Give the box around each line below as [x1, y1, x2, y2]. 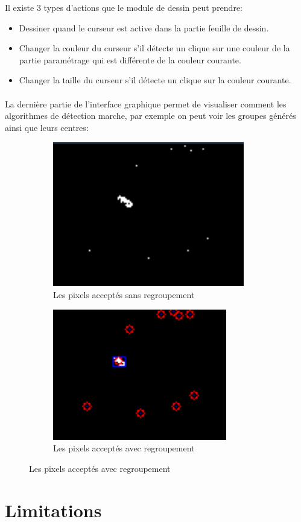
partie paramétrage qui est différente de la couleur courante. [19, 53, 241, 66]
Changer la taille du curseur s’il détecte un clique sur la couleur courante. [19, 74, 291, 86]
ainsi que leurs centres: [5, 121, 89, 133]
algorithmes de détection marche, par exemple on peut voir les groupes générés [5, 109, 296, 122]
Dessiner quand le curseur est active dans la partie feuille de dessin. [19, 21, 269, 34]
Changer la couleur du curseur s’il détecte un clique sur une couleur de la [19, 42, 290, 54]
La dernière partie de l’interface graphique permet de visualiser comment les [5, 97, 287, 110]
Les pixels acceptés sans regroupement [53, 288, 195, 301]
